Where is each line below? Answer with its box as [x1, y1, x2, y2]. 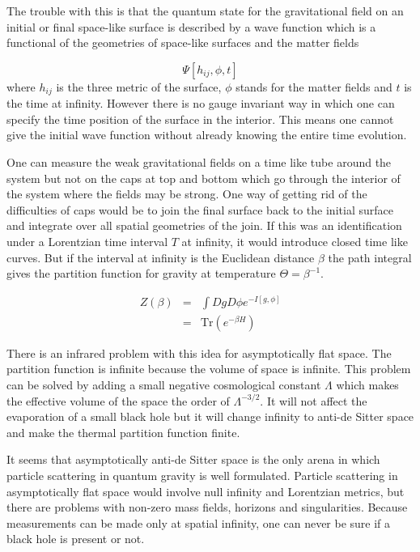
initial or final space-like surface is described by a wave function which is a [6, 18, 376, 35]
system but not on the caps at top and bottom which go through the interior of [6, 169, 401, 186]
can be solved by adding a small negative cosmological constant [6, 376, 321, 393]
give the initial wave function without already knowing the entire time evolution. [6, 126, 407, 143]
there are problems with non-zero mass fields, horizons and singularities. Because [6, 499, 408, 516]
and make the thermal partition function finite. [6, 423, 240, 440]
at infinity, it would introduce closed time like [181, 232, 408, 249]
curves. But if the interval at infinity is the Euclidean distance [6, 248, 315, 265]
